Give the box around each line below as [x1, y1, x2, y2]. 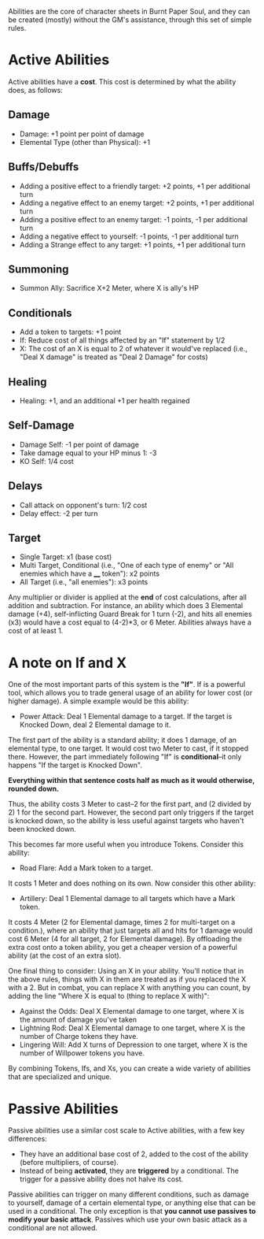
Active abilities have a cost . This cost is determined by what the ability [8, 76, 236, 86]
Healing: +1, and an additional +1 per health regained [19, 396, 190, 405]
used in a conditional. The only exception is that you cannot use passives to [8, 1207, 256, 1216]
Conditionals [8, 306, 72, 320]
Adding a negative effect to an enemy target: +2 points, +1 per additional [19, 198, 255, 207]
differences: [8, 1134, 47, 1144]
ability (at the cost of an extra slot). [8, 951, 122, 960]
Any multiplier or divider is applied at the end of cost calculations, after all [8, 592, 247, 602]
